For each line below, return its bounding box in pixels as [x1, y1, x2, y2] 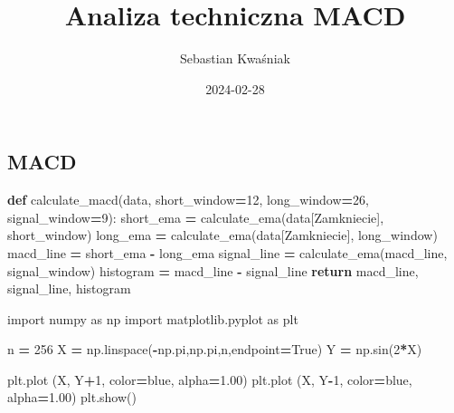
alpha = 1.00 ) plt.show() [7, 388, 137, 407]
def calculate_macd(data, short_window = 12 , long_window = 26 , [7, 190, 369, 209]
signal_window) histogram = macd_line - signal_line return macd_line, [7, 261, 419, 280]
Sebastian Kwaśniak [180, 49, 290, 68]
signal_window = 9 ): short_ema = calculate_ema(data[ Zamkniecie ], [7, 207, 384, 226]
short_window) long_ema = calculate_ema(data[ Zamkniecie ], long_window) [7, 226, 438, 245]
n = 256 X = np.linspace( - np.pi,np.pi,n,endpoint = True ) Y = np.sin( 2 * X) [7, 340, 422, 359]
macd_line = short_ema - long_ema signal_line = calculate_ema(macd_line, [7, 243, 448, 262]
